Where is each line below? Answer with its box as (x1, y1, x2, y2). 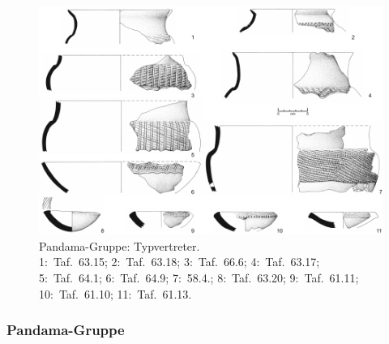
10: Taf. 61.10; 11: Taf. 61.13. (39, 285, 192, 302)
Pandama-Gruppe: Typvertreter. (39, 237, 200, 254)
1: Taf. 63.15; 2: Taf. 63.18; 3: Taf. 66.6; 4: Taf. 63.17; (39, 253, 320, 270)
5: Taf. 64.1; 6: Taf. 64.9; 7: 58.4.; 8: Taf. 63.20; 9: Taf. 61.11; (39, 269, 359, 286)
